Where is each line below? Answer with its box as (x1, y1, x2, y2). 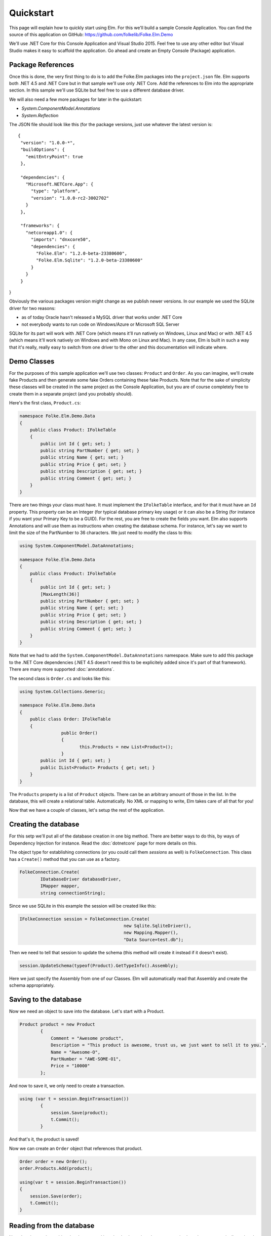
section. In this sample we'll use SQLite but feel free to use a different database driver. (9, 87, 185, 93)
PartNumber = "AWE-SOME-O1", (50, 1056, 121, 1061)
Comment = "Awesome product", (50, 1035, 124, 1041)
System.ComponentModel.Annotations (21, 105, 101, 111)
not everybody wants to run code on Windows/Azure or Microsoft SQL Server (21, 321, 180, 327)
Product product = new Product (19, 1021, 96, 1027)
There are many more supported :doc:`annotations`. (9, 666, 115, 672)
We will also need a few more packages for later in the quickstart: (9, 96, 143, 102)
